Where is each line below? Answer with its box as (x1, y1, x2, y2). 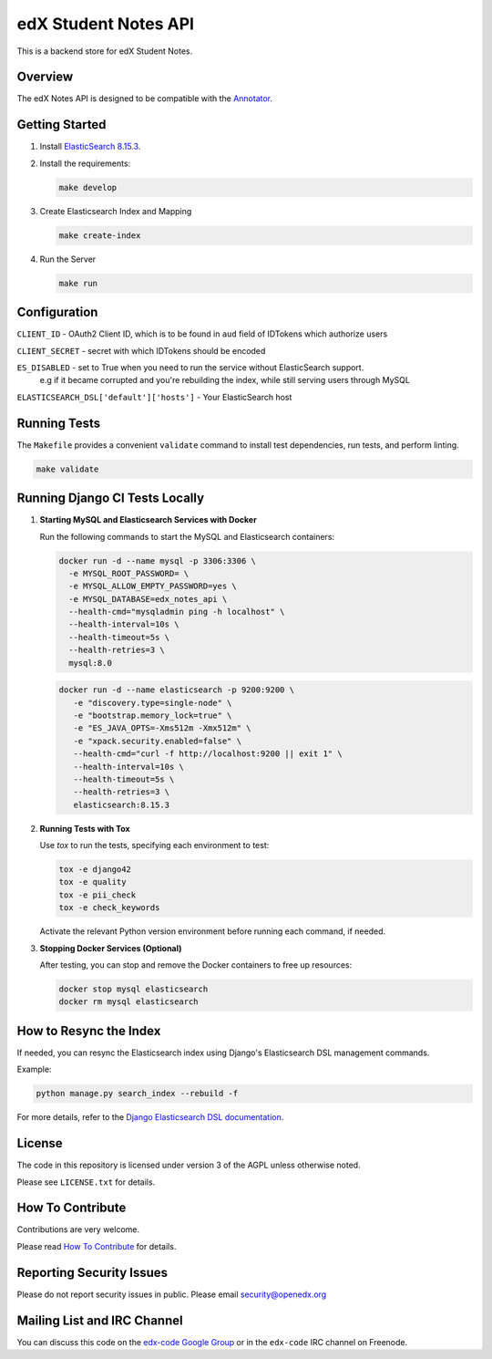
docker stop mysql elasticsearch (58, 984, 209, 994)
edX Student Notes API (16, 14, 195, 34)
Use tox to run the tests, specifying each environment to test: (39, 840, 270, 851)
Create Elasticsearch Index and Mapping (39, 205, 192, 216)
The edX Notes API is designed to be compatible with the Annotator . (16, 93, 273, 104)
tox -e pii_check (58, 889, 137, 900)
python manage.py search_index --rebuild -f (36, 1088, 239, 1099)
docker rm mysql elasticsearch (58, 997, 200, 1007)
